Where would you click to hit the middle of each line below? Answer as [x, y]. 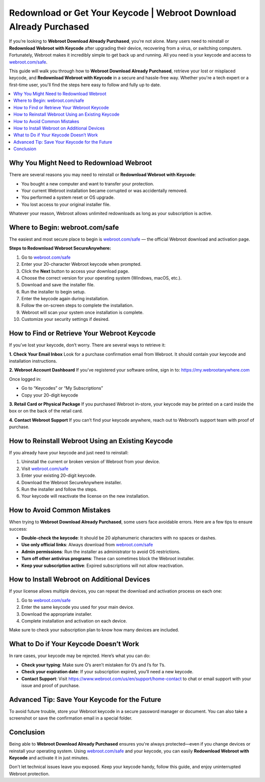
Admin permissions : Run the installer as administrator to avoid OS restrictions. [101, 552]
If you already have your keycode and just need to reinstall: [69, 452]
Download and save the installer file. [58, 285]
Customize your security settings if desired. [66, 319]
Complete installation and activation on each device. [74, 621]
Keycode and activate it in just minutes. [49, 757]
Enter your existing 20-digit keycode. [59, 475]
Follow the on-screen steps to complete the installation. [78, 306]
